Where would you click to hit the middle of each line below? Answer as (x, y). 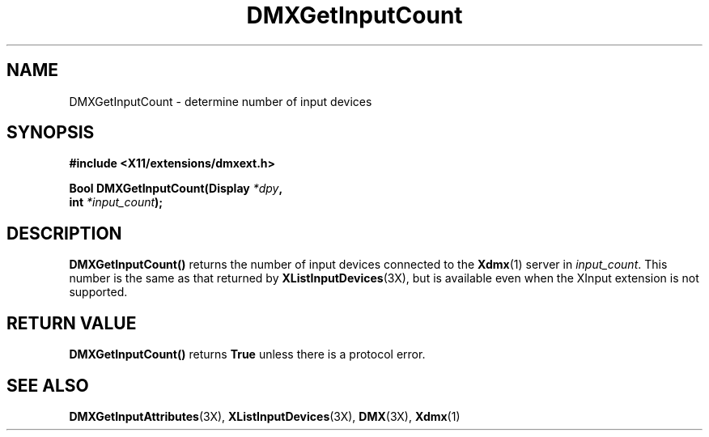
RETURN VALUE (72, 323)
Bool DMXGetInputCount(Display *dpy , (176, 189)
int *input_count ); (116, 202)
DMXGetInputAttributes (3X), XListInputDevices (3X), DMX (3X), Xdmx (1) (265, 416)
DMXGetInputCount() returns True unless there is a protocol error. (247, 354)
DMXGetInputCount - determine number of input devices (221, 101)
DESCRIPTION (64, 233)
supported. (98, 292)
